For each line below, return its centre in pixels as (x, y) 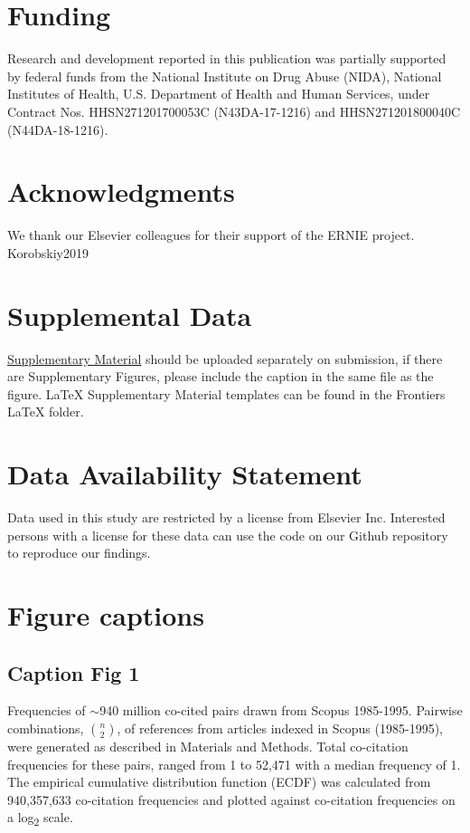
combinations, (46, 728)
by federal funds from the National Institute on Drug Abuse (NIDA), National (225, 76)
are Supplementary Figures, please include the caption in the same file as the (221, 376)
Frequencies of (47, 710)
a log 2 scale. (40, 819)
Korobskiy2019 (48, 252)
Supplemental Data (130, 315)
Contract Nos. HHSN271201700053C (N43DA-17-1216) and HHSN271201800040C (234, 111)
